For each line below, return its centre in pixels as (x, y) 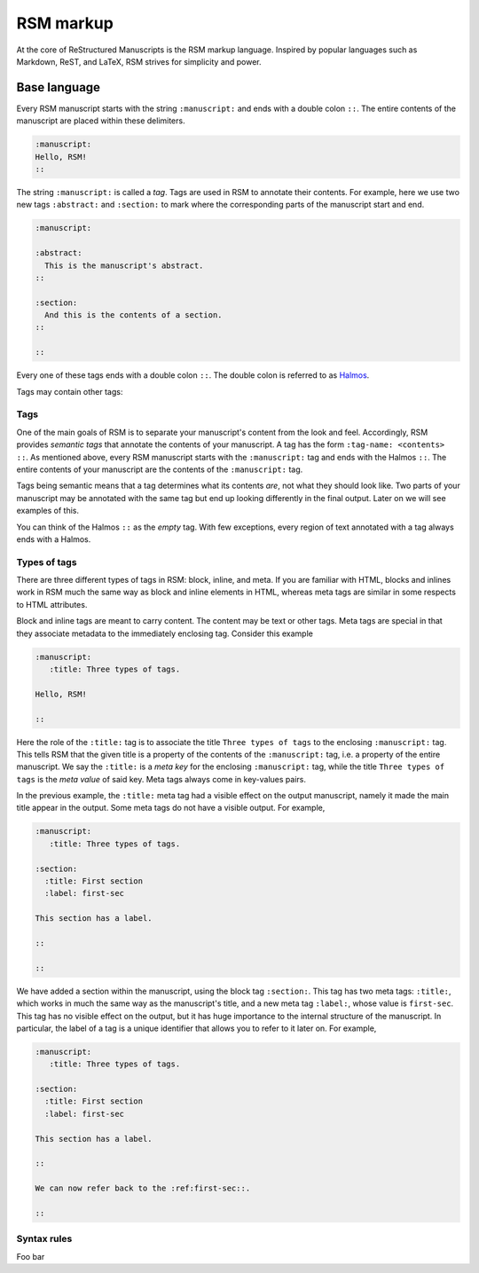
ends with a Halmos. (54, 539)
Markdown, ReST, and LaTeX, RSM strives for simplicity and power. (139, 61)
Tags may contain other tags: (70, 391)
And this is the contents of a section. (133, 315)
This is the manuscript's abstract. (124, 265)
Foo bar (31, 1256)
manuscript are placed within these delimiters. (101, 121)
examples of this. (48, 511)
